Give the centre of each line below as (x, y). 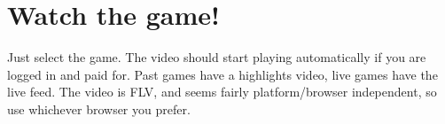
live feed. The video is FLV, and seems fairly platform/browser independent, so (222, 92)
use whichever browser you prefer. (99, 108)
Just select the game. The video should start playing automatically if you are (217, 57)
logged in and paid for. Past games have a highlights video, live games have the (222, 74)
